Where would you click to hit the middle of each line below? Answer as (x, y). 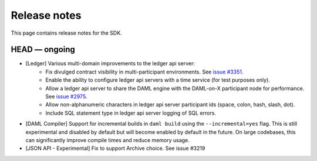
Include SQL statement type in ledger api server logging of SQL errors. (131, 113)
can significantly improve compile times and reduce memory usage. (108, 140)
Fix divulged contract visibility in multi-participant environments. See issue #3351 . (144, 72)
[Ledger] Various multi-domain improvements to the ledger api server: (110, 63)
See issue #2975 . (66, 96)
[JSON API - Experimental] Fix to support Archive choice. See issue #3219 (115, 148)
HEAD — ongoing (43, 50)
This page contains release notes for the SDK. (67, 33)
